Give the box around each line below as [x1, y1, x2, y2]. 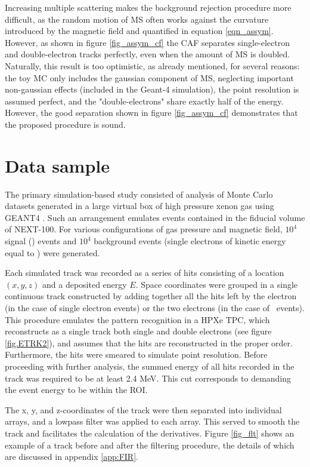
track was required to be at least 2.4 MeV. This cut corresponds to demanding [5, 371, 292, 384]
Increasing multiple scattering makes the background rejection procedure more [5, 1, 292, 13]
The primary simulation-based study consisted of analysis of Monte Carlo [5, 188, 273, 200]
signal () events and [5, 235, 77, 247]
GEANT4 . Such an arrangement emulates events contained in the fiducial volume [5, 211, 305, 223]
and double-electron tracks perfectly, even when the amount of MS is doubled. [5, 48, 290, 60]
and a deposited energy [42, 278, 127, 290]
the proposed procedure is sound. [5, 118, 126, 130]
